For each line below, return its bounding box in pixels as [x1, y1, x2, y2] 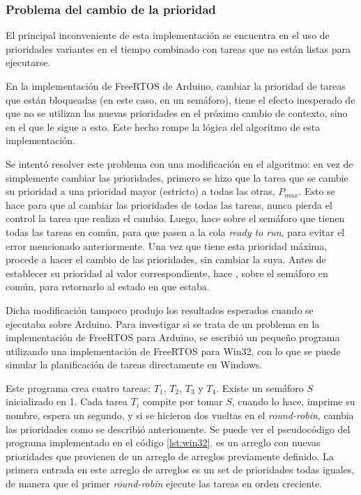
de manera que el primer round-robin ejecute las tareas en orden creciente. [6, 476, 323, 491]
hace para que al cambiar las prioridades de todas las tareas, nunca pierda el [6, 197, 332, 212]
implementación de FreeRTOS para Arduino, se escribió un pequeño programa [6, 330, 340, 345]
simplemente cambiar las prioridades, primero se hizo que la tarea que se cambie [6, 170, 348, 184]
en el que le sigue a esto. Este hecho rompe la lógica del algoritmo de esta [6, 119, 321, 134]
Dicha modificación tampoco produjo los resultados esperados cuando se [6, 302, 314, 317]
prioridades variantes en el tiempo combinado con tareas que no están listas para [6, 41, 351, 56]
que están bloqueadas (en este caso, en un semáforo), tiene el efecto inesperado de [6, 92, 355, 107]
